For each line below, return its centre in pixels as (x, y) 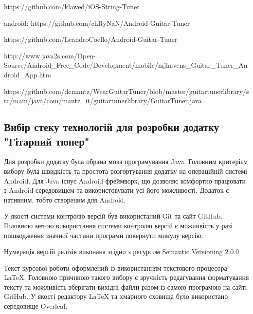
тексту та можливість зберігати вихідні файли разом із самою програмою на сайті (126, 286)
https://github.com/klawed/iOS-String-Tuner (72, 6)
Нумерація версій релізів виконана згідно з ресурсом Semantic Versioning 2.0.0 (122, 251)
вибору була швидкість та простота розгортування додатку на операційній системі (126, 171)
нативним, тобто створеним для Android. (65, 199)
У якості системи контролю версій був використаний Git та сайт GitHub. (113, 216)
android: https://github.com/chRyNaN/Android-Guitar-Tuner (97, 23)
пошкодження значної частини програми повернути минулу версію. (104, 235)
